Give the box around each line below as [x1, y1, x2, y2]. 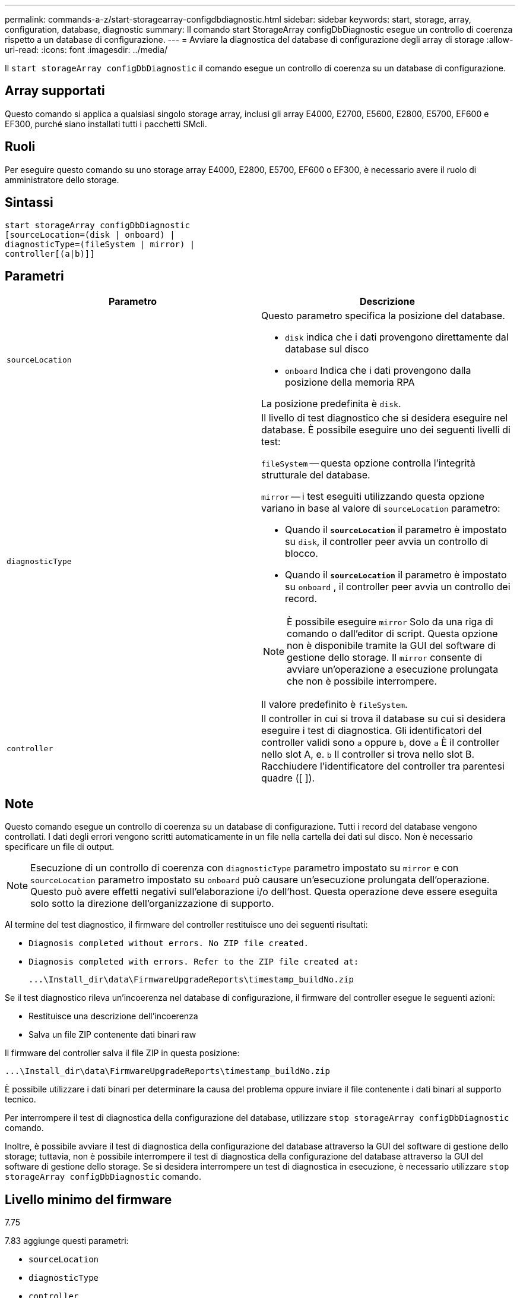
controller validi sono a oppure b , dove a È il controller [261, 736, 500, 749]
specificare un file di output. [5, 842, 115, 852]
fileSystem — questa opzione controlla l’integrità [261, 457, 475, 470]
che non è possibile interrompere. [287, 675, 437, 688]
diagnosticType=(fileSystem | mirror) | [5, 239, 195, 249]
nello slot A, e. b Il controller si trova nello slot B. [261, 748, 475, 761]
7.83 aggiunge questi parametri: [5, 1236, 129, 1246]
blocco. [285, 547, 318, 560]
